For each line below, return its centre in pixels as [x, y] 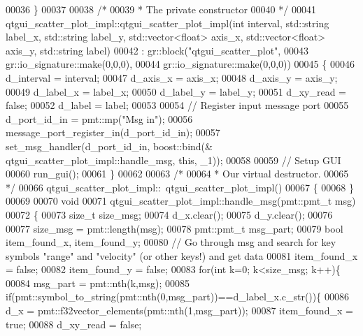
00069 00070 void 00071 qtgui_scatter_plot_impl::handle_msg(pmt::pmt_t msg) [181, 201]
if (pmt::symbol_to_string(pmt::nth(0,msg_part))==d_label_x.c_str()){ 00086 [177, 297]
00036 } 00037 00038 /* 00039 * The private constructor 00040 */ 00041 [161, 9]
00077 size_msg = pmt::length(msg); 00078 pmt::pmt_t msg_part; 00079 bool [175, 228]
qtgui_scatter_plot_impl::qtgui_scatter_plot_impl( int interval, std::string [168, 23]
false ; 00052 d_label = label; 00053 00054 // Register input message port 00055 [177, 105]
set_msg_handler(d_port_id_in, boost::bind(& [109, 146]
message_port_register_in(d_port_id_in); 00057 [113, 132]
